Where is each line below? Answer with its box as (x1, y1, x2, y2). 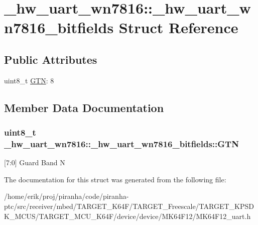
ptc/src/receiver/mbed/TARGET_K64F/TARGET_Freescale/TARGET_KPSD (4, 201, 254, 211)
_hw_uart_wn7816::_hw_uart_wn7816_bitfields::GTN (4, 137, 239, 150)
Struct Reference (118, 17, 238, 38)
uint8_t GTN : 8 (4, 75, 54, 85)
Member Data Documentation (4, 99, 164, 115)
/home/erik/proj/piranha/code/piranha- (4, 191, 129, 201)
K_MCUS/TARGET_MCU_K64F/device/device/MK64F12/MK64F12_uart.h (4, 210, 251, 221)
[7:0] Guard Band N (4, 157, 65, 168)
